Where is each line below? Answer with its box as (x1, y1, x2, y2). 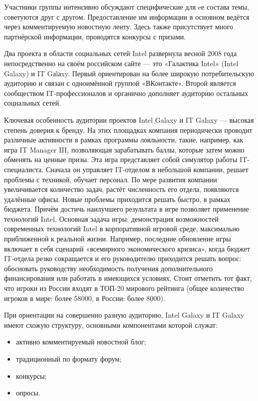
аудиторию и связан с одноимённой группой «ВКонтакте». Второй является (4, 78, 236, 88)
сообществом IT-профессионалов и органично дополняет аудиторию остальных (4, 87, 248, 98)
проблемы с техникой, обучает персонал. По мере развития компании (4, 174, 217, 184)
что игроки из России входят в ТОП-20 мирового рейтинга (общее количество (4, 283, 244, 293)
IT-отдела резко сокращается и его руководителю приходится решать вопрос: (4, 253, 241, 264)
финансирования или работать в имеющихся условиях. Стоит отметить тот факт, (4, 273, 252, 283)
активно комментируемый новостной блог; (16, 336, 146, 347)
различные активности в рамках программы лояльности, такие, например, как (4, 134, 243, 145)
